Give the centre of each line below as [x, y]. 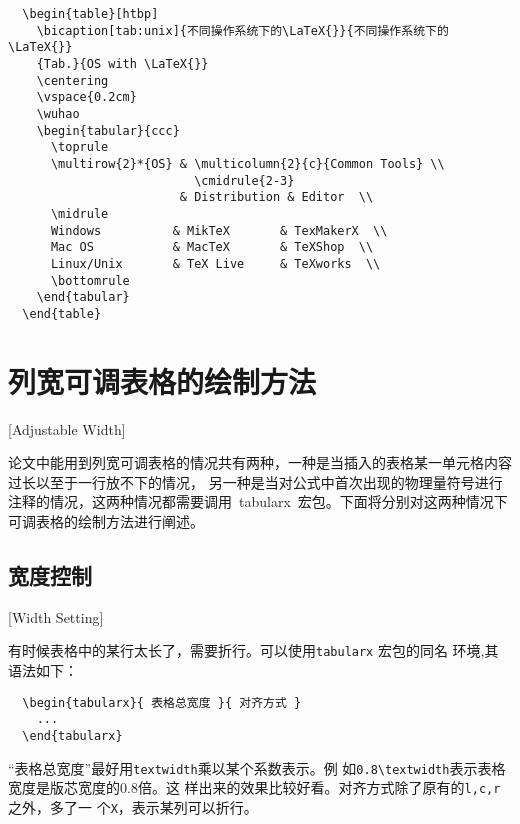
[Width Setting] [56, 616]
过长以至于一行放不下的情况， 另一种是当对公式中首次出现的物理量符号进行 [255, 481]
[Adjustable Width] [67, 428]
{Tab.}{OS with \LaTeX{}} [122, 63]
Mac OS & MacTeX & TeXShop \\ [212, 247]
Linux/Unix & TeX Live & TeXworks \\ [215, 263]
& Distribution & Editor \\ [276, 197]
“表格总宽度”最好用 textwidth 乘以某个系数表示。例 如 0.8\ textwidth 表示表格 [257, 767]
